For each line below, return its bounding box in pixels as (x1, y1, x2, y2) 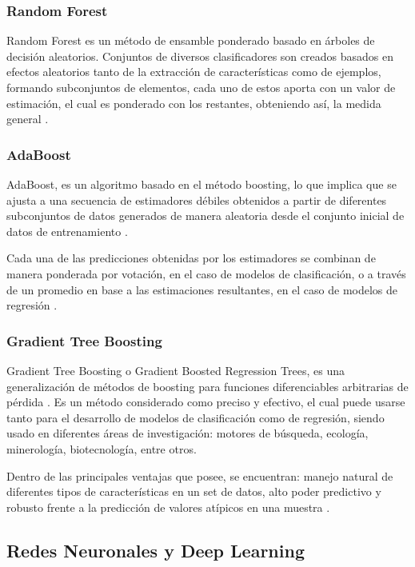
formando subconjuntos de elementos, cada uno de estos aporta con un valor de (6, 79, 396, 95)
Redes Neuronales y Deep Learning (6, 537, 305, 562)
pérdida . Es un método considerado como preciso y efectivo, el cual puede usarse (6, 393, 405, 410)
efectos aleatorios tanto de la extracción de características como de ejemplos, (6, 63, 381, 80)
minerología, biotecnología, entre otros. (6, 440, 197, 457)
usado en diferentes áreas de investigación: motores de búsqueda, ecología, (6, 425, 369, 441)
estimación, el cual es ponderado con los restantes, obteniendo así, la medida (6, 94, 381, 111)
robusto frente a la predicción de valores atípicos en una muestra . (6, 498, 330, 515)
